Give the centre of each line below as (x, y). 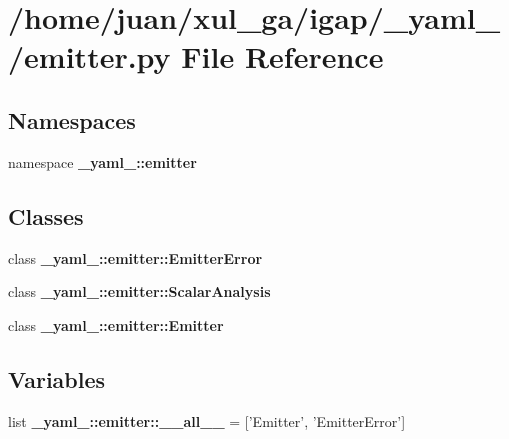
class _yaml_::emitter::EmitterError (135, 257)
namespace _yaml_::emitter (102, 161)
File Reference (282, 56)
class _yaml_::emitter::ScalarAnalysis (139, 291)
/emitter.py (89, 56)
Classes (46, 215)
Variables (57, 378)
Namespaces (72, 119)
